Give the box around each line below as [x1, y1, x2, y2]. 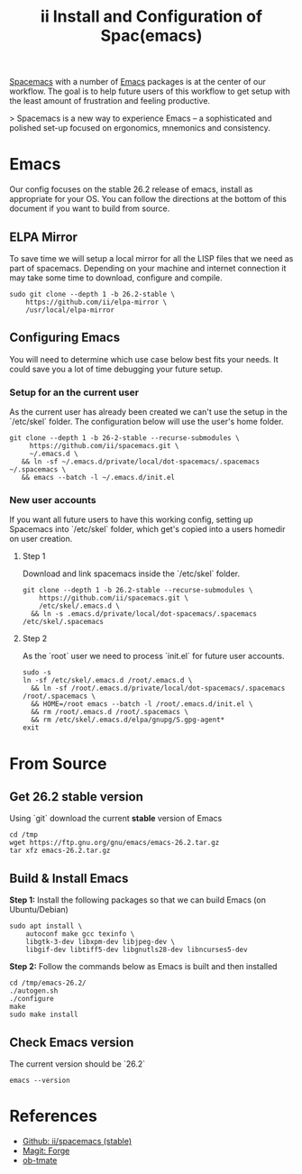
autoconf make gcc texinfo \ [25, 930, 135, 939]
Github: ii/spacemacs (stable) [22, 1135, 133, 1146]
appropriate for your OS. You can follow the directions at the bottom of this [9, 194, 287, 205]
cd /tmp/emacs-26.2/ [9, 978, 87, 988]
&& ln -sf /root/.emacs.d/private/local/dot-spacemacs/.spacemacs [31, 683, 286, 693]
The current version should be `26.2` [9, 1058, 146, 1069]
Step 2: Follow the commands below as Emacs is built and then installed [9, 961, 278, 972]
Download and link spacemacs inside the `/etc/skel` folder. [22, 568, 241, 579]
